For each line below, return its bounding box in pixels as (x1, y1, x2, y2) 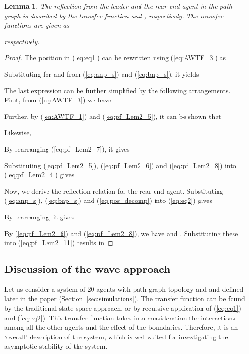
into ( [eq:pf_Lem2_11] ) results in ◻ (4, 237, 113, 248)
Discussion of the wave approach (4, 261, 171, 276)
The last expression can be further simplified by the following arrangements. (4, 85, 231, 95)
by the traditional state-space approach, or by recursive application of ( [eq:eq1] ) (4, 303, 241, 313)
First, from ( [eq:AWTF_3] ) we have (4, 95, 111, 105)
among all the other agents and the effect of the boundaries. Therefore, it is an (4, 322, 238, 332)
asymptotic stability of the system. (4, 341, 108, 351)
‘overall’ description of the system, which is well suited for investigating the (4, 331, 228, 341)
